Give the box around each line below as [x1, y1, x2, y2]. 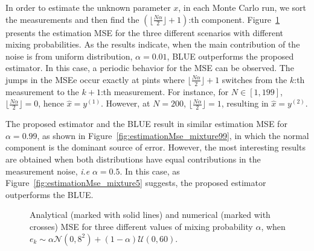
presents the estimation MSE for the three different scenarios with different [5, 26, 284, 39]
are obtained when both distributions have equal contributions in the [5, 153, 261, 165]
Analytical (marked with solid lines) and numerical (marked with [30, 208, 271, 221]
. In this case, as [120, 164, 180, 177]
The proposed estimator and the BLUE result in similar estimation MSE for [5, 117, 287, 130]
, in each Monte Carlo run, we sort [178, 1, 307, 13]
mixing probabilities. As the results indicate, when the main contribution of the [5, 38, 300, 51]
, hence [38, 97, 65, 110]
